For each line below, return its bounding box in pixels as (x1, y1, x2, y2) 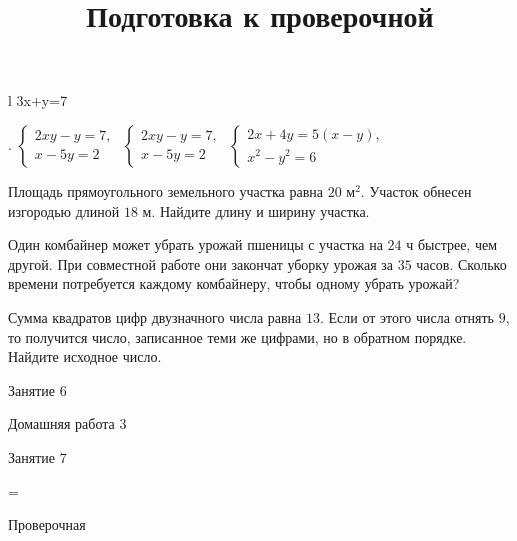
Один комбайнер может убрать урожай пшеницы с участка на (8, 234, 383, 255)
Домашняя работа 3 (8, 413, 127, 434)
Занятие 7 (8, 446, 67, 467)
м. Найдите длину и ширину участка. (142, 200, 370, 221)
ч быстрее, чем (406, 234, 498, 255)
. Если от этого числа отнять (319, 306, 494, 327)
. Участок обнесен (360, 180, 472, 201)
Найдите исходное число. (8, 346, 162, 367)
